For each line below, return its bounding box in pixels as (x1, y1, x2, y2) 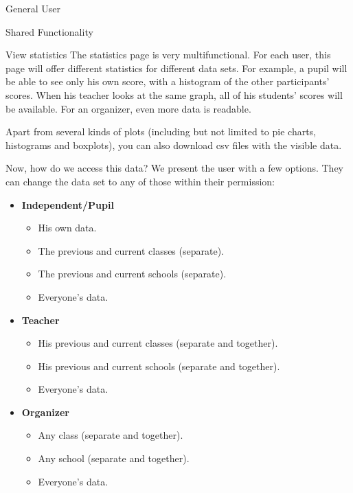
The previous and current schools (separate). (38, 266, 227, 281)
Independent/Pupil (21, 197, 114, 211)
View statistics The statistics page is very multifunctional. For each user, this (5, 47, 331, 62)
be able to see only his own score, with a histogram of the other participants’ (5, 74, 330, 89)
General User (5, 1, 60, 15)
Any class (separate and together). (38, 428, 183, 442)
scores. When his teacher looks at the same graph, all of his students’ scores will (5, 87, 343, 102)
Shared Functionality (5, 24, 93, 38)
